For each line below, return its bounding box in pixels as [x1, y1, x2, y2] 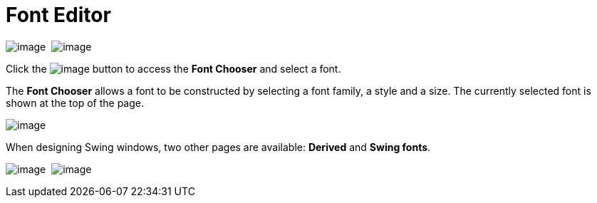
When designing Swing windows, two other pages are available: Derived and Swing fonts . [6, 140, 431, 153]
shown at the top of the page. [6, 96, 144, 109]
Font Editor [6, 3, 111, 27]
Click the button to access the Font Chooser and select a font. [6, 62, 341, 75]
